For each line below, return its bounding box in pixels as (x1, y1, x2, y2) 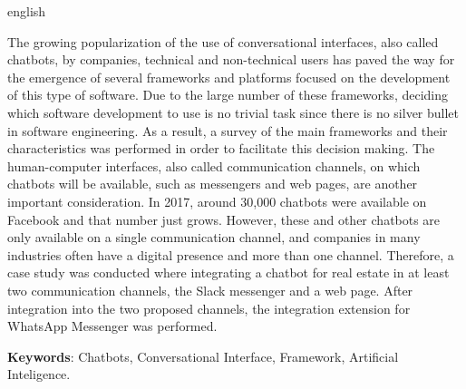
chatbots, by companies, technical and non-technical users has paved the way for (7, 50, 455, 69)
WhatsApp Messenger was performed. (7, 316, 218, 336)
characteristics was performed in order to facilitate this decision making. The (7, 139, 435, 158)
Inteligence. (7, 365, 71, 384)
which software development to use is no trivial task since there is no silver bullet (7, 102, 460, 122)
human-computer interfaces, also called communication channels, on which (7, 156, 421, 175)
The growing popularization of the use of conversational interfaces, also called (7, 32, 439, 51)
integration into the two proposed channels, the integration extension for (7, 298, 411, 317)
